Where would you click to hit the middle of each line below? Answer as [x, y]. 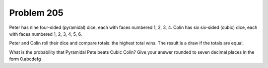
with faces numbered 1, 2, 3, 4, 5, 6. [46, 34]
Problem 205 [36, 13]
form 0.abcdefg [25, 59]
